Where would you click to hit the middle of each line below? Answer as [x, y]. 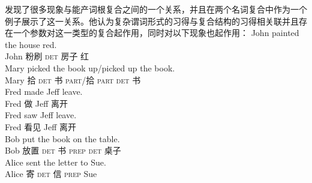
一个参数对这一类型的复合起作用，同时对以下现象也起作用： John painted [156, 33]
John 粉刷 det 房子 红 [47, 56]
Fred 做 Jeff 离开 [37, 103]
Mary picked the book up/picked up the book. [90, 67]
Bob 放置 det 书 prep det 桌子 [63, 150]
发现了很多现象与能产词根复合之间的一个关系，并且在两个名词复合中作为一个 [156, 9]
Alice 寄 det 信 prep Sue [51, 174]
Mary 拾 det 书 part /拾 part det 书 [73, 79]
